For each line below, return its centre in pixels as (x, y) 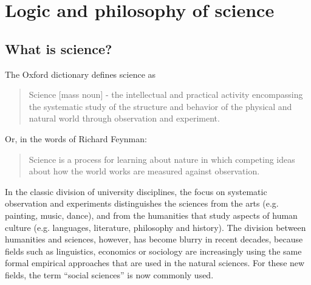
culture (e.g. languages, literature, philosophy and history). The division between (155, 227)
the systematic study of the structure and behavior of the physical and (160, 106)
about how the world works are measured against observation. (144, 171)
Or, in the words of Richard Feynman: (76, 138)
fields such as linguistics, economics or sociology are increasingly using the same (153, 251)
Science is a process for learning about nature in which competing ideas (162, 159)
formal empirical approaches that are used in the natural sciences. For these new (155, 263)
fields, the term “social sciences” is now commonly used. (109, 274)
